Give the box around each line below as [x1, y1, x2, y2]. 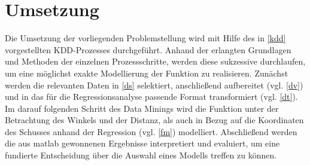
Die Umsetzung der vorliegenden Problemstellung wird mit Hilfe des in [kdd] [5, 32, 286, 44]
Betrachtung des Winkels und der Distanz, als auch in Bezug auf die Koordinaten [5, 114, 304, 126]
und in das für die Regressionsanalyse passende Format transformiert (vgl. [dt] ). [5, 90, 298, 103]
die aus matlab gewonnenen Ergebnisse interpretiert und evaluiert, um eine [5, 137, 280, 149]
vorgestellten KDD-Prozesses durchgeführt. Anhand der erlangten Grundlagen [5, 43, 291, 56]
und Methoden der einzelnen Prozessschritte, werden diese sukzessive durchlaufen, [5, 55, 306, 68]
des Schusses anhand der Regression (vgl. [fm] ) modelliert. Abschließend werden [5, 125, 297, 137]
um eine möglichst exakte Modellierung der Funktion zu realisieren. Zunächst [5, 66, 288, 79]
